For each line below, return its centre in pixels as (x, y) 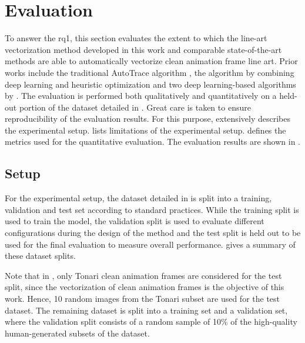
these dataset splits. (40, 256)
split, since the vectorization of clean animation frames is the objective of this (145, 287)
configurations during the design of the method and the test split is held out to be (153, 233)
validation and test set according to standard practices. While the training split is (152, 209)
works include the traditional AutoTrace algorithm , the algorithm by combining (150, 72)
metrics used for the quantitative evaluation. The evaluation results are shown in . (152, 141)
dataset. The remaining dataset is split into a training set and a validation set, (146, 310)
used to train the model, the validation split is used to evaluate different (135, 221)
